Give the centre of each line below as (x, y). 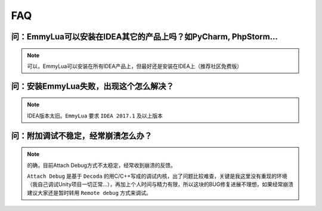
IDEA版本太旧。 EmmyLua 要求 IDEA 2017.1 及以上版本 (95, 116)
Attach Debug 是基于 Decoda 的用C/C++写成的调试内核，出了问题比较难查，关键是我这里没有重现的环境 (157, 176)
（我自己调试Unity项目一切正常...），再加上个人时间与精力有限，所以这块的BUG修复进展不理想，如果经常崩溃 (160, 184)
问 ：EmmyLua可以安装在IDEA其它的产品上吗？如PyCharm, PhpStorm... (145, 37)
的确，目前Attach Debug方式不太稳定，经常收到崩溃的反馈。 (101, 165)
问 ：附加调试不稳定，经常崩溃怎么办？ (81, 136)
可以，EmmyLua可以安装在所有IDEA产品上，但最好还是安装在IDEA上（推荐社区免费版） (135, 66)
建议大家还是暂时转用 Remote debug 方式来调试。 (89, 193)
